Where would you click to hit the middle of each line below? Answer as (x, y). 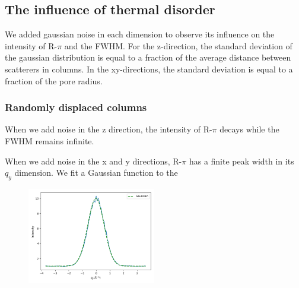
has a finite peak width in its (241, 161)
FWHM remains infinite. (50, 140)
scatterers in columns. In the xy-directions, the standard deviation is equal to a (149, 69)
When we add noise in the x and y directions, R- (93, 161)
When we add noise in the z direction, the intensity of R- (109, 129)
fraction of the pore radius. (54, 80)
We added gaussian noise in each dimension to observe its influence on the (140, 34)
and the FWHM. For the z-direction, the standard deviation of (178, 45)
